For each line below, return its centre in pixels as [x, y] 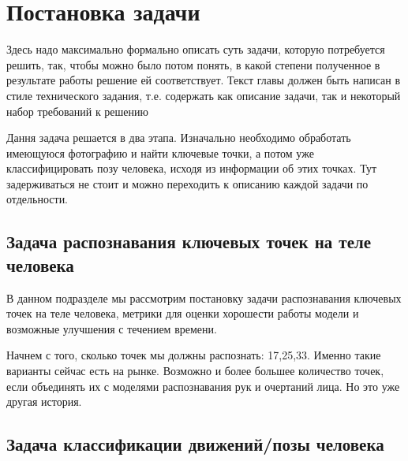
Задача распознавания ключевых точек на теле [189, 242]
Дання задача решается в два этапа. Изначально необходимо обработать [179, 138]
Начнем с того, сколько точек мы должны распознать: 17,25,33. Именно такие [194, 355]
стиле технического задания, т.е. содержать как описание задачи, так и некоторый [204, 95]
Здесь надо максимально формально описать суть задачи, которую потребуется [196, 49]
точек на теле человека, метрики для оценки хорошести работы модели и [183, 313]
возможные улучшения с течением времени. [112, 328]
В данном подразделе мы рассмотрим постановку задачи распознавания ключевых [204, 297]
